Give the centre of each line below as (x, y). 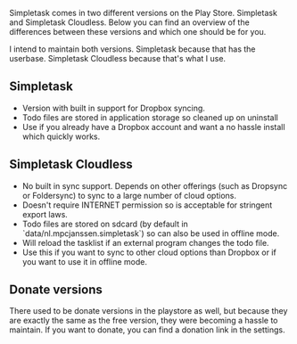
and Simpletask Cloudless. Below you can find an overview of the (129, 22)
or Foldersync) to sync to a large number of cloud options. (129, 195)
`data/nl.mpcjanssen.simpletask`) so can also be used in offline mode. (151, 233)
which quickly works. (61, 136)
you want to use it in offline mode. (84, 261)
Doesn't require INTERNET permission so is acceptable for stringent (147, 205)
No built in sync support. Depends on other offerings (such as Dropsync (155, 185)
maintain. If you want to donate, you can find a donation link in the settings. (147, 330)
